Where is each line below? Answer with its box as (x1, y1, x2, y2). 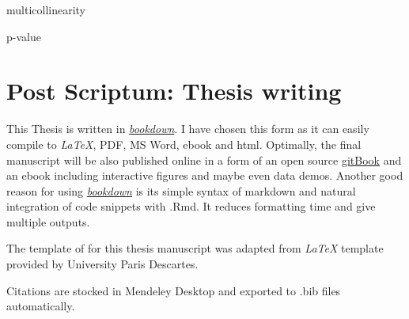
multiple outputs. (6, 213, 90, 230)
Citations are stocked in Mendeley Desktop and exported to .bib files (6, 282, 341, 298)
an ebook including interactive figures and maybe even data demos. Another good (6, 167, 403, 184)
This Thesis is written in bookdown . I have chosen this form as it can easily (6, 120, 369, 137)
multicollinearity (6, 2, 86, 17)
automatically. (6, 298, 75, 314)
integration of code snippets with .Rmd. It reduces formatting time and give (6, 198, 376, 215)
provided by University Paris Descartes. (6, 256, 199, 272)
